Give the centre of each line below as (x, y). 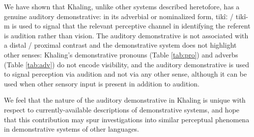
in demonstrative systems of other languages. (72, 129)
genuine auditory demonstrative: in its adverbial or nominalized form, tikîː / (119, 16)
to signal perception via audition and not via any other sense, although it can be (126, 74)
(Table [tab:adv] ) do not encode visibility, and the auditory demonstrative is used (127, 64)
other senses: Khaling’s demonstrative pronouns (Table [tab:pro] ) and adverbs (121, 54)
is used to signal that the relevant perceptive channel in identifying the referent (131, 26)
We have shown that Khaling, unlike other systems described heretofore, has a (122, 6)
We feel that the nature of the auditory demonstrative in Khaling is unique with (125, 100)
